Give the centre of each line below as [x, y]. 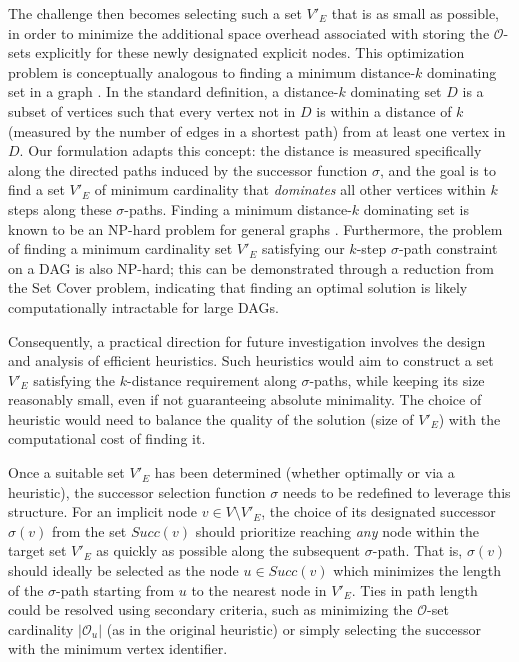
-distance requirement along [212, 379]
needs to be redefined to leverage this [396, 491]
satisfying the [74, 379]
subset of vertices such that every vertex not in [152, 110]
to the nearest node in [259, 589]
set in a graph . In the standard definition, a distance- [173, 91]
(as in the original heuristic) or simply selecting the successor [294, 628]
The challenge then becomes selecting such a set [155, 13]
